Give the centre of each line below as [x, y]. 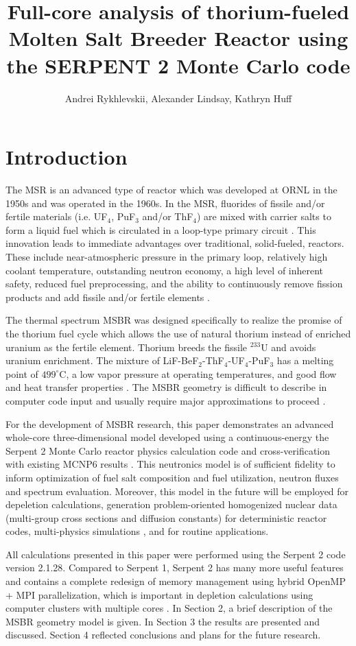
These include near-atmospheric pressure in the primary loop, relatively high [167, 256]
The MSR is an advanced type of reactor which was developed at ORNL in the [171, 190]
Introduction [67, 157]
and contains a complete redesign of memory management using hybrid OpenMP [176, 581]
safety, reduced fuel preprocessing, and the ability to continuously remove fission [174, 284]
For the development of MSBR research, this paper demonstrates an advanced [170, 423]
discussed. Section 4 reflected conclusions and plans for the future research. [163, 635]
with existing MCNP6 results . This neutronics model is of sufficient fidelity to [170, 464]
